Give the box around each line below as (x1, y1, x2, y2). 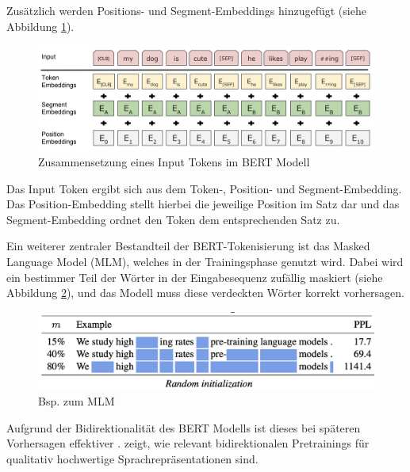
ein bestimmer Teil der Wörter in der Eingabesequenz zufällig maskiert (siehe (6, 268, 383, 285)
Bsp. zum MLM (38, 393, 115, 409)
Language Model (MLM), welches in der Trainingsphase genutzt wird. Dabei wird (6, 253, 404, 270)
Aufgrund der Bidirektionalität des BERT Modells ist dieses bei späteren (6, 419, 361, 436)
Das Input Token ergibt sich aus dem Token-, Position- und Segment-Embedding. (6, 180, 402, 196)
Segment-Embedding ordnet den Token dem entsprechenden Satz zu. (6, 211, 340, 227)
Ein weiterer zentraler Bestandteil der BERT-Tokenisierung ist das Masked (6, 238, 370, 254)
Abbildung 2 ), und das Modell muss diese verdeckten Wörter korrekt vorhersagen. (6, 284, 404, 301)
